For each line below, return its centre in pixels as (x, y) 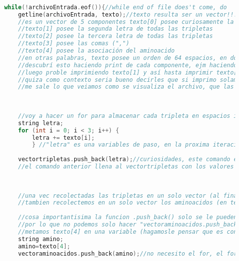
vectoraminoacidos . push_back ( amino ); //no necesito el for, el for (128, 253)
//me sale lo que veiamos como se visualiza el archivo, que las (126, 87)
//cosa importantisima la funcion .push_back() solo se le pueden (128, 217)
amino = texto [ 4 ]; (44, 246)
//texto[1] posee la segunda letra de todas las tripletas (116, 29)
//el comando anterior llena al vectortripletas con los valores (126, 167)
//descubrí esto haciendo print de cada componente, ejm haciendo (128, 65)
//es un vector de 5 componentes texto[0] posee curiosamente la (126, 22)
